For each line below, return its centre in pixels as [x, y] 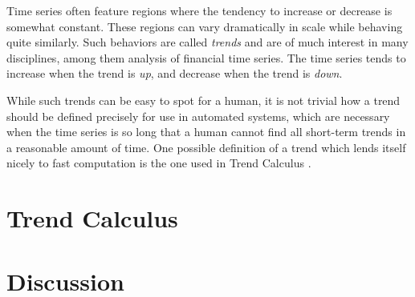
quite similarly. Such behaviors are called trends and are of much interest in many [207, 42]
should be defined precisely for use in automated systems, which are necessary [198, 116]
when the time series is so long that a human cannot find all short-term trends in [206, 132]
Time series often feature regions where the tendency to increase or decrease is [199, 10]
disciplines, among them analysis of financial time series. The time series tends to [206, 57]
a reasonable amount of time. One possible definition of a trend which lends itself [206, 147]
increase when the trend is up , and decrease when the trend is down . [175, 73]
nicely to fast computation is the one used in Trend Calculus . [159, 163]
